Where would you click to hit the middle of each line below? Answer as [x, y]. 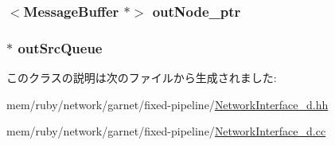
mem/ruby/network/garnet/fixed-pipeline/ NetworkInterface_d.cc [166, 131]
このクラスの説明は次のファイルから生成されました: [142, 78]
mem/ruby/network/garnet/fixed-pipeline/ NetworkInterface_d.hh [167, 104]
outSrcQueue [60, 47]
